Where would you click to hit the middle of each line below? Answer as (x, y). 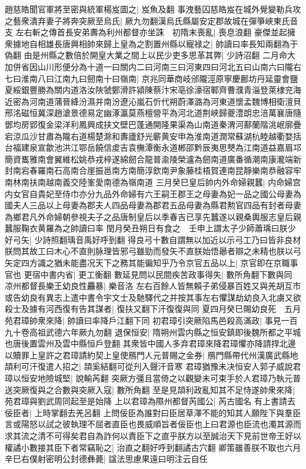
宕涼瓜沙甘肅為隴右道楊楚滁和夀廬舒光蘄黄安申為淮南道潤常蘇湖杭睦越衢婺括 (153, 136)
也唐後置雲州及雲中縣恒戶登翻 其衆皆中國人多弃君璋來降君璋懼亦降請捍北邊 (150, 343)
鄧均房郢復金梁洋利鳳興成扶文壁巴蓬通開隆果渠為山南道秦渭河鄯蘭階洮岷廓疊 (153, 124)
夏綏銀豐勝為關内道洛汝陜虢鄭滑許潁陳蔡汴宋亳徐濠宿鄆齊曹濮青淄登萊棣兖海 (153, 90)
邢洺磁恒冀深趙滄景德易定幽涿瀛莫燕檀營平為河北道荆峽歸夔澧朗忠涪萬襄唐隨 (153, 113)
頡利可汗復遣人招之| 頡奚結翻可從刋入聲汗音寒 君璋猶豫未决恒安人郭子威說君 (153, 366)
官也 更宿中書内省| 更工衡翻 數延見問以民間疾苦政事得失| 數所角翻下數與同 (149, 274)
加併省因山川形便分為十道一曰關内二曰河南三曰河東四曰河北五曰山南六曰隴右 (153, 66)
